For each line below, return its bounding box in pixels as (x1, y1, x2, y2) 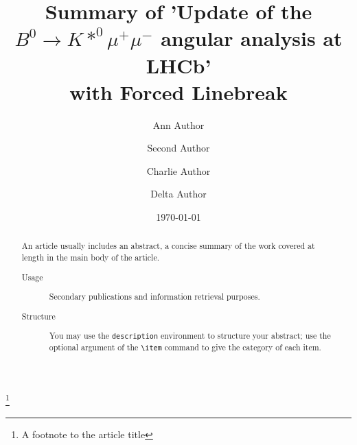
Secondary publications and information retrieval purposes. (49, 291, 260, 302)
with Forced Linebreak (69, 77, 288, 106)
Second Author (147, 141, 210, 155)
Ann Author (152, 117, 205, 132)
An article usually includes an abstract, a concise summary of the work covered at (21, 240, 315, 252)
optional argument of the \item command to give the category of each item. (49, 341, 321, 353)
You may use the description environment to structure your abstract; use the (49, 330, 331, 341)
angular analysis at (161, 24, 343, 52)
